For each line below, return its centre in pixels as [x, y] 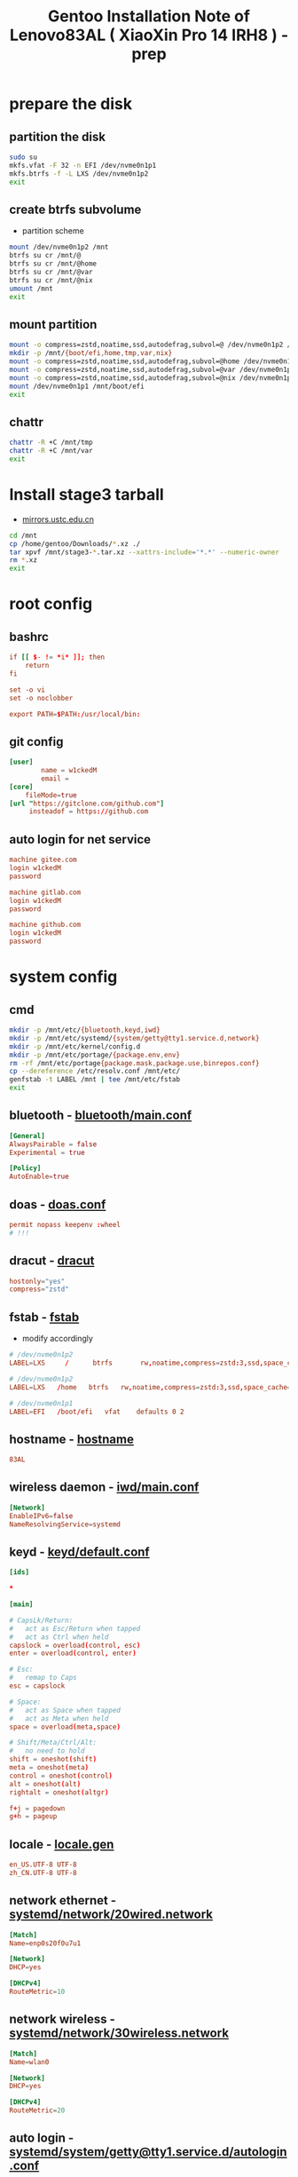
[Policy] [25, 1168]
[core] [21, 787]
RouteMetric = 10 [37, 1992]
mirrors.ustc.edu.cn [58, 519]
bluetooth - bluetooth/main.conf [101, 1116]
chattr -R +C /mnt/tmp [51, 443]
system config [63, 977]
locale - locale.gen [62, 1844]
